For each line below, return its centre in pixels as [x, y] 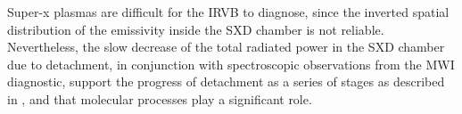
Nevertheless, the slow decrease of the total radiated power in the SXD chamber [226, 47]
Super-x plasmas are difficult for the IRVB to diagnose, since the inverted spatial [228, 12]
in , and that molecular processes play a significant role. [160, 98]
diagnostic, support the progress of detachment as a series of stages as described [226, 81]
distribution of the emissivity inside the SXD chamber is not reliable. [196, 29]
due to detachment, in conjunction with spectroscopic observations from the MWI [231, 64]
